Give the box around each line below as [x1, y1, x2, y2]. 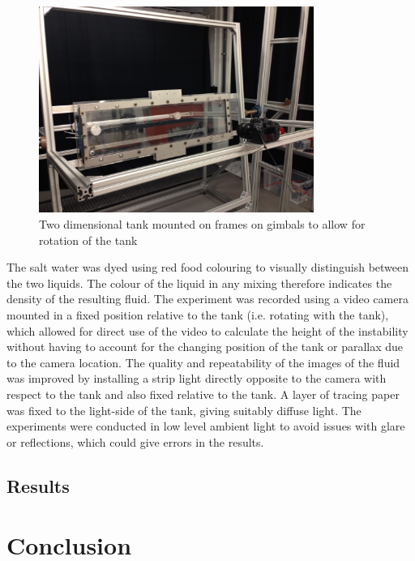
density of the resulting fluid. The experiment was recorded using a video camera [6, 290, 409, 307]
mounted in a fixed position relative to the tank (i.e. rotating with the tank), [6, 306, 389, 323]
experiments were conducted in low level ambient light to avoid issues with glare [6, 418, 405, 435]
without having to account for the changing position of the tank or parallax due [6, 338, 404, 355]
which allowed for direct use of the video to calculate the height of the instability [6, 322, 409, 339]
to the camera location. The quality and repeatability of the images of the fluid [6, 353, 400, 370]
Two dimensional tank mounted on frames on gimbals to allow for [39, 215, 366, 232]
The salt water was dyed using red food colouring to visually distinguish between [6, 259, 409, 276]
